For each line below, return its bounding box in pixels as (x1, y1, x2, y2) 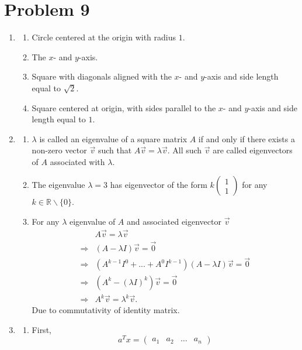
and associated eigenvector (127, 215, 221, 228)
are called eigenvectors (213, 144, 293, 156)
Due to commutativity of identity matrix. (32, 304, 180, 316)
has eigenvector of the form (110, 179, 207, 191)
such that (98, 144, 132, 156)
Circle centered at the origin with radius (32, 31, 176, 43)
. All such (167, 144, 202, 156)
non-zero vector (32, 144, 87, 156)
